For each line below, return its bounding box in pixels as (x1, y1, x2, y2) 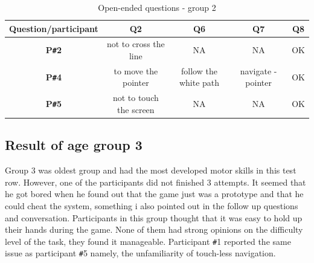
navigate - (240, 64, 277, 77)
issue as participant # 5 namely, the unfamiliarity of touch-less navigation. (5, 247, 276, 259)
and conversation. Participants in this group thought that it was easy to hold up (5, 211, 303, 224)
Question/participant (9, 22, 98, 34)
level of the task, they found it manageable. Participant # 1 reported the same (5, 235, 291, 247)
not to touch (112, 91, 159, 104)
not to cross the (106, 37, 165, 50)
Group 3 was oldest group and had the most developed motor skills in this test (5, 164, 296, 177)
